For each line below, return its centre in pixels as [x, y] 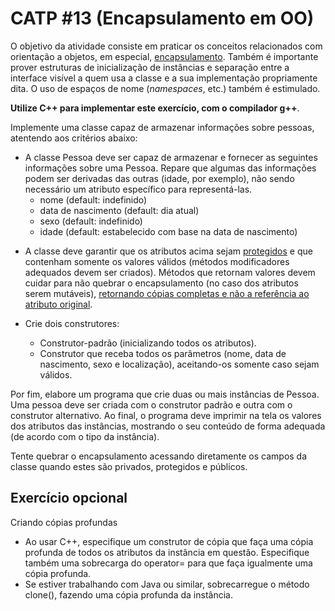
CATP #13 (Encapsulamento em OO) [162, 18]
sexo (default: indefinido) [91, 221]
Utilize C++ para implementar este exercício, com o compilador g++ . [155, 108]
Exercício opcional [69, 498]
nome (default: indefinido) [93, 199]
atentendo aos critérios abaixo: [74, 138]
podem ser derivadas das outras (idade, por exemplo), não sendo [159, 178]
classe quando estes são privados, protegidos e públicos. [129, 466]
